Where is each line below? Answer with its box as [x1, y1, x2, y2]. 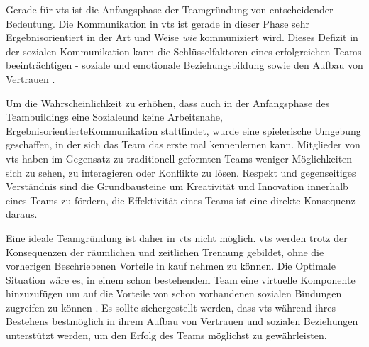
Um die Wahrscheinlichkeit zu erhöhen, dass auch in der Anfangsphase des [6, 95, 330, 110]
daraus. [6, 206, 38, 221]
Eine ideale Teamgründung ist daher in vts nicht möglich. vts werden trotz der [6, 230, 348, 245]
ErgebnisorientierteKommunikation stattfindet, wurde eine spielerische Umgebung [6, 123, 361, 138]
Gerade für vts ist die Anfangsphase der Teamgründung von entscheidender [6, 2, 334, 16]
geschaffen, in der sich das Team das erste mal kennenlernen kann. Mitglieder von [6, 137, 360, 152]
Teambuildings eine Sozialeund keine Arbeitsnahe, [6, 109, 223, 124]
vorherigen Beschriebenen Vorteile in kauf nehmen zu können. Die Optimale [6, 258, 336, 273]
